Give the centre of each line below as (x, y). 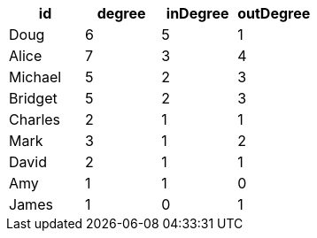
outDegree (274, 13)
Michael (35, 77)
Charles (35, 119)
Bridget (33, 98)
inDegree (197, 13)
